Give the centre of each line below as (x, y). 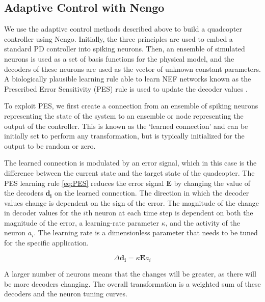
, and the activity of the (203, 222)
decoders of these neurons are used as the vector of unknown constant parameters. (132, 68)
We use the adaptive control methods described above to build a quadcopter (123, 29)
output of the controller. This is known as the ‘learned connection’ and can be (126, 126)
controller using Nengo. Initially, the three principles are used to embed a (118, 38)
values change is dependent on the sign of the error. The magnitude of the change (132, 202)
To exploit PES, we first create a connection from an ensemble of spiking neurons (131, 106)
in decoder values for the (43, 213)
